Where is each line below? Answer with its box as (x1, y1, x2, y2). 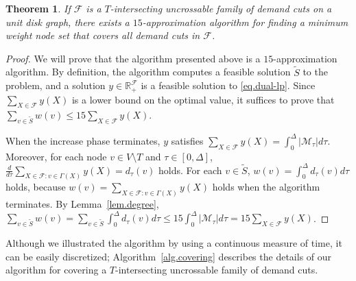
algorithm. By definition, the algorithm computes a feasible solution (5, 64, 291, 79)
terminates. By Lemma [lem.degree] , (5, 197, 159, 211)
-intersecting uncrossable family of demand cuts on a (110, 1, 332, 15)
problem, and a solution (5, 78, 106, 93)
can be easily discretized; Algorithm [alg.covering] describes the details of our (5, 249, 332, 263)
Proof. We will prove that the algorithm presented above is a (5, 51, 261, 65)
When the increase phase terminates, (5, 133, 161, 147)
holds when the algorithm (212, 180, 320, 194)
